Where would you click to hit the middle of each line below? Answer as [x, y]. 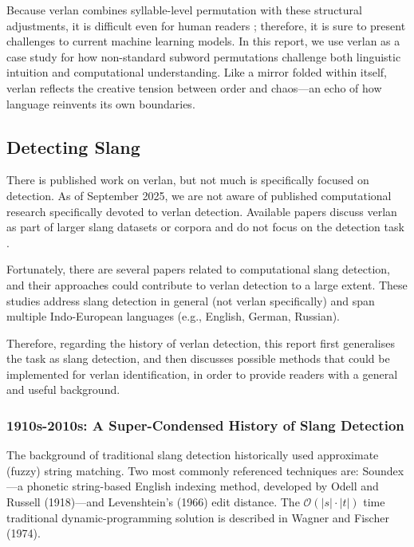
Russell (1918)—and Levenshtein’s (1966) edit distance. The [153, 502]
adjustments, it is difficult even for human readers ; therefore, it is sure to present [206, 25]
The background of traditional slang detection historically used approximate [193, 455]
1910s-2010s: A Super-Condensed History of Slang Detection [205, 425]
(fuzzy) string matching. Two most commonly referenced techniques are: [183, 470]
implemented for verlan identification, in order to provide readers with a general [202, 374]
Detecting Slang [73, 146]
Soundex [383, 470]
